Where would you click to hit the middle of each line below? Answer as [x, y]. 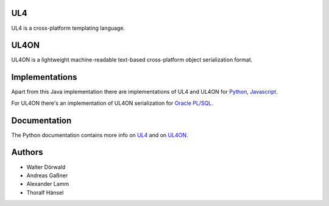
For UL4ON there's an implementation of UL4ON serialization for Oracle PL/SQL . [112, 103]
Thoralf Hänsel [45, 193]
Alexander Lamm [48, 184]
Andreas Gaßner [47, 175]
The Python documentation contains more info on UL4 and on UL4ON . [100, 135]
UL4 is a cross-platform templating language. [68, 28]
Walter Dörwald [46, 167]
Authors [27, 152]
